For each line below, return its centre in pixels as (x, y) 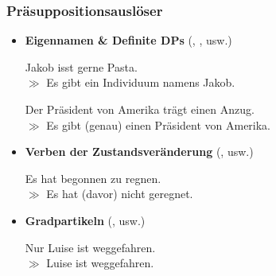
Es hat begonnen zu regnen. (93, 178)
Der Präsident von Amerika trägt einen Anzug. (140, 109)
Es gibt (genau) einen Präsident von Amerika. (159, 124)
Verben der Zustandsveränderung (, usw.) (139, 152)
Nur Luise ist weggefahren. (90, 247)
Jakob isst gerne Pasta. (81, 66)
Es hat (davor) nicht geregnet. (120, 194)
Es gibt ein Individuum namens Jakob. (141, 82)
